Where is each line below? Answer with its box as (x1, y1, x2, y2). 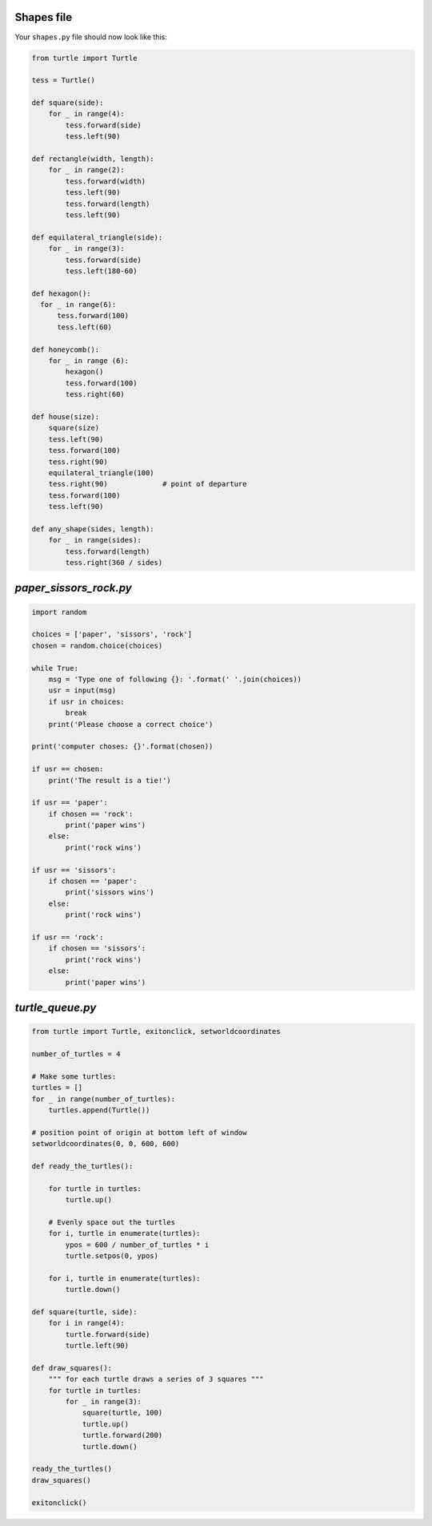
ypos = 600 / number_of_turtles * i (65, 1240, 210, 1249)
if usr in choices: (48, 697, 126, 706)
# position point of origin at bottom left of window (31, 1128, 247, 1137)
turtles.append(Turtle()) (48, 1105, 150, 1114)
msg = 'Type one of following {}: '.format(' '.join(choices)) (48, 675, 302, 684)
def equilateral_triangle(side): (31, 232, 163, 242)
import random (31, 608, 87, 616)
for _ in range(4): (48, 109, 126, 119)
